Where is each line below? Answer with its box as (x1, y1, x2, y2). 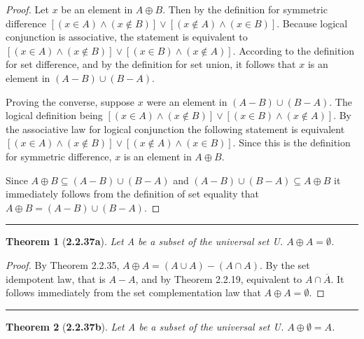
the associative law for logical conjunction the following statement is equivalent (6, 121, 345, 136)
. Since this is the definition (232, 135, 351, 150)
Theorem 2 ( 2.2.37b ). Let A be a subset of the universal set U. (6, 319, 284, 333)
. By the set (259, 257, 310, 272)
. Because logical (276, 15, 348, 30)
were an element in (146, 94, 227, 109)
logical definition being (6, 108, 103, 123)
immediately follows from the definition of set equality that (6, 186, 259, 201)
